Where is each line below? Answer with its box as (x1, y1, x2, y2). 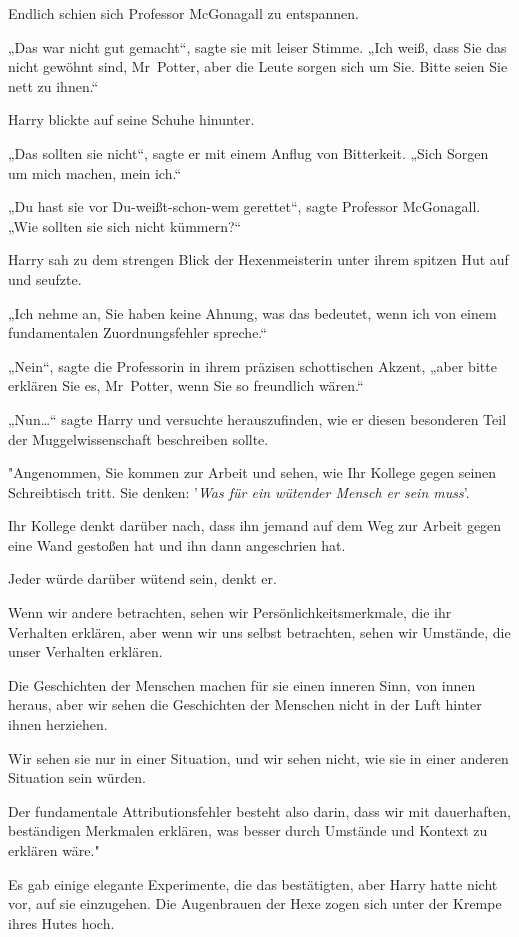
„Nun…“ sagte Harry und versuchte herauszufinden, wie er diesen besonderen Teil (8, 408, 507, 429)
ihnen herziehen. (8, 714, 108, 735)
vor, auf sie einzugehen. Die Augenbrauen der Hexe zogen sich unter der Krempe (8, 893, 502, 914)
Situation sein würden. (8, 767, 146, 788)
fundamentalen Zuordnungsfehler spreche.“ (8, 322, 267, 343)
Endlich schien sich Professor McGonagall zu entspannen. (8, 3, 359, 23)
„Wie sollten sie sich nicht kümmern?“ (8, 215, 242, 236)
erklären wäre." (8, 840, 100, 860)
